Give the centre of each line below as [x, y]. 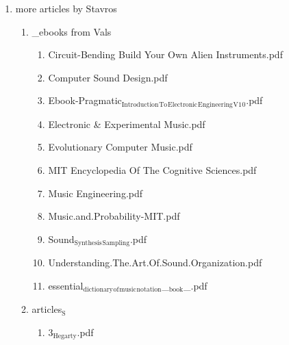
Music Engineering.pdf [96, 193]
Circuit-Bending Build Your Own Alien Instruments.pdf [165, 54]
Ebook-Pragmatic [85, 100]
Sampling [116, 243]
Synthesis [88, 243]
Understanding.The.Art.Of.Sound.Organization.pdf [155, 263]
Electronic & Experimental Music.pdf [127, 124]
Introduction [140, 104]
